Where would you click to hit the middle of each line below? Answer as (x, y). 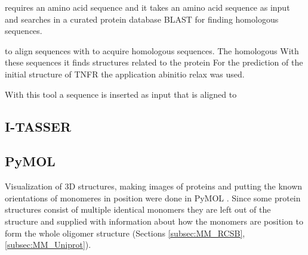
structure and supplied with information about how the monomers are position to (154, 221)
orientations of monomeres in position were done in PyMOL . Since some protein (153, 198)
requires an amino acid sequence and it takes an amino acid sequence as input (147, 7)
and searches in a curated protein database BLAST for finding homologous (142, 19)
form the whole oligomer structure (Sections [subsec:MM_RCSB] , (125, 233)
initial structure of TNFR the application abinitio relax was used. (125, 74)
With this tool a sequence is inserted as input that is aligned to (121, 94)
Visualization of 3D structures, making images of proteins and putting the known (154, 186)
